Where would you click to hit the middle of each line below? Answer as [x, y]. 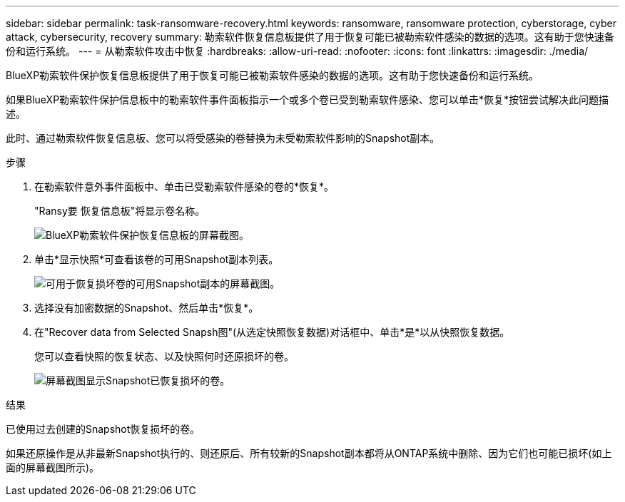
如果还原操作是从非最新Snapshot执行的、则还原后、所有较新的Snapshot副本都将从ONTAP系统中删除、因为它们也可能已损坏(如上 [309, 453]
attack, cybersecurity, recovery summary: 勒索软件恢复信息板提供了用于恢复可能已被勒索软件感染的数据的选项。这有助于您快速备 [310, 37]
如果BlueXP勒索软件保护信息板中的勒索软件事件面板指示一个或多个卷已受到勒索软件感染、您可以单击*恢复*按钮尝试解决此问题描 [308, 99]
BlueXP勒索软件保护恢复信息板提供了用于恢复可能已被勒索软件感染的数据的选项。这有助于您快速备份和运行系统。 [273, 75]
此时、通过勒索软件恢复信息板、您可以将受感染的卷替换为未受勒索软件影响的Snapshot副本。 [223, 138]
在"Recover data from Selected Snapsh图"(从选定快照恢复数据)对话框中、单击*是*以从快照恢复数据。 [272, 332]
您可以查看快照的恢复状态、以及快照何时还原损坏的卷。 [164, 356]
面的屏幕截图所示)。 [53, 467]
